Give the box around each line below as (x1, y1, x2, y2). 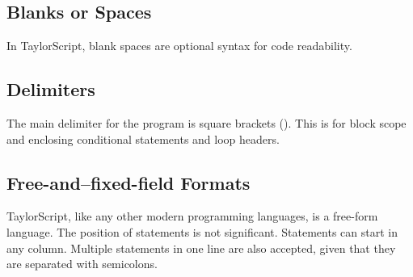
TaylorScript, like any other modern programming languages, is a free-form (6, 208, 378, 225)
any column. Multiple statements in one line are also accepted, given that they (6, 239, 396, 256)
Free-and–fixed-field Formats (6, 170, 251, 195)
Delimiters (6, 77, 95, 102)
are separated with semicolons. (6, 255, 158, 272)
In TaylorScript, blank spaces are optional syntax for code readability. (6, 37, 352, 54)
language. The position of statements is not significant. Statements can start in (6, 223, 398, 240)
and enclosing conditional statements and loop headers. (6, 130, 280, 147)
